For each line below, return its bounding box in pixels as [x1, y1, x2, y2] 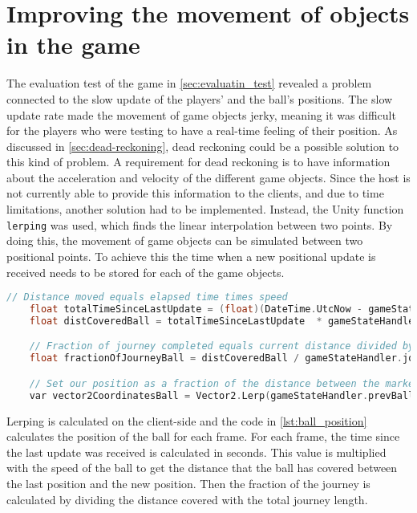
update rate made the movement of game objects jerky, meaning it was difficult [6, 106, 396, 123]
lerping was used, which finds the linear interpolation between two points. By [6, 216, 393, 233]
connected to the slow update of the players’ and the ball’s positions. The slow [6, 90, 393, 107]
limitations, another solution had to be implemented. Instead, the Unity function [6, 201, 404, 218]
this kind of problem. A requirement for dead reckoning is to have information [6, 153, 391, 170]
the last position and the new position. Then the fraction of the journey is [6, 474, 370, 491]
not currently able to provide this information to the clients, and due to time [6, 185, 384, 202]
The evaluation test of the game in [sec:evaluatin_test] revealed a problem [6, 75, 372, 92]
